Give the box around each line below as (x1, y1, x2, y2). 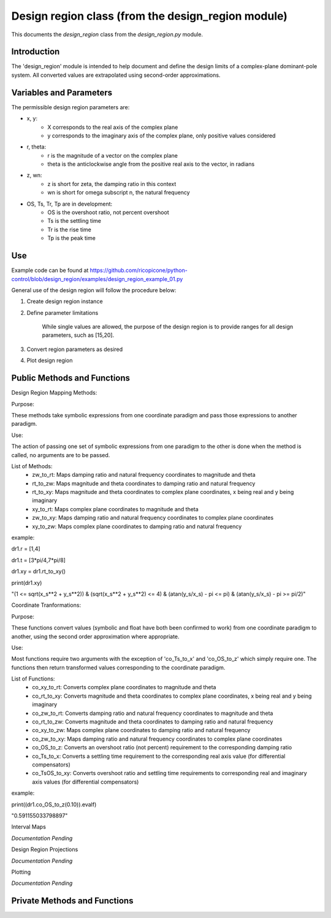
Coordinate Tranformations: (11, 601, 82, 609)
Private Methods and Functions (11, 896, 134, 906)
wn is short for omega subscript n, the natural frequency (47, 189, 190, 196)
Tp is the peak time (47, 234, 96, 242)
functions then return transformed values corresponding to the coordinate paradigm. (11, 663, 226, 671)
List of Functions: (11, 675, 55, 682)
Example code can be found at (11, 267, 89, 274)
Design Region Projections (11, 846, 78, 853)
